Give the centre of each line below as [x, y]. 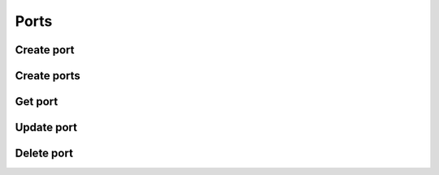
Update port [46, 128]
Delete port [44, 154]
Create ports [48, 76]
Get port [37, 102]
